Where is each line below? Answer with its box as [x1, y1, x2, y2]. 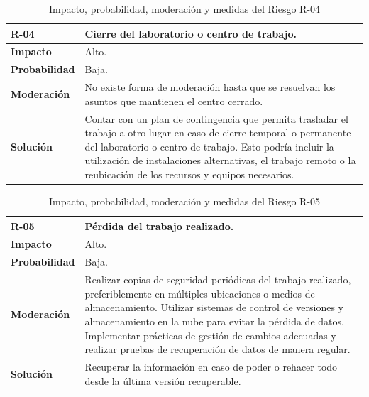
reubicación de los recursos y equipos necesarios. [84, 166, 294, 181]
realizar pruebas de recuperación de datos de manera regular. [84, 342, 351, 357]
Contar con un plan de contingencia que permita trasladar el [84, 111, 348, 126]
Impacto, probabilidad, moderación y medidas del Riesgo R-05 [48, 194, 321, 209]
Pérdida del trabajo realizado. [84, 218, 234, 233]
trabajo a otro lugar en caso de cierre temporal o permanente [84, 125, 351, 140]
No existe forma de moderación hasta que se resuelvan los [84, 80, 336, 94]
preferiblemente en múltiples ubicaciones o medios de [84, 285, 315, 300]
